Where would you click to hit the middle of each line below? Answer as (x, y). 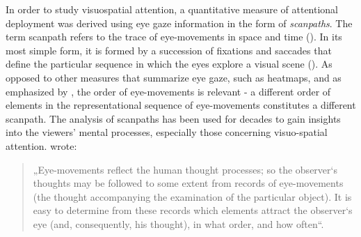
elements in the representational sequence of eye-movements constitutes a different (181, 105)
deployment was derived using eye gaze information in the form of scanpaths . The (179, 23)
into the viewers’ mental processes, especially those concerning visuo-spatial (167, 132)
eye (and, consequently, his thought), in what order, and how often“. (178, 223)
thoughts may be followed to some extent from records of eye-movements (188, 183)
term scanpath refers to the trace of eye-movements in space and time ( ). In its (174, 37)
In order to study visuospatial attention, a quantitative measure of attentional (172, 9)
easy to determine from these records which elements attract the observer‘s (193, 210)
